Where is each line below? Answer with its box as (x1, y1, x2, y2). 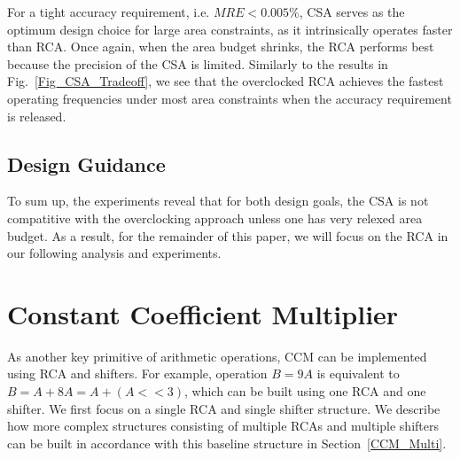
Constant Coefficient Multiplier (7, 295, 399, 331)
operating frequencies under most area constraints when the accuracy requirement (7, 89, 452, 107)
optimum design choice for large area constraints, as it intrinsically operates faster (7, 19, 453, 38)
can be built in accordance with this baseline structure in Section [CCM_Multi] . (7, 433, 447, 452)
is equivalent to (316, 364, 400, 383)
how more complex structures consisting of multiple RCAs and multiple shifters (7, 416, 439, 435)
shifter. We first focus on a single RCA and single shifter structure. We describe (7, 399, 441, 417)
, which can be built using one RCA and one (183, 382, 426, 401)
